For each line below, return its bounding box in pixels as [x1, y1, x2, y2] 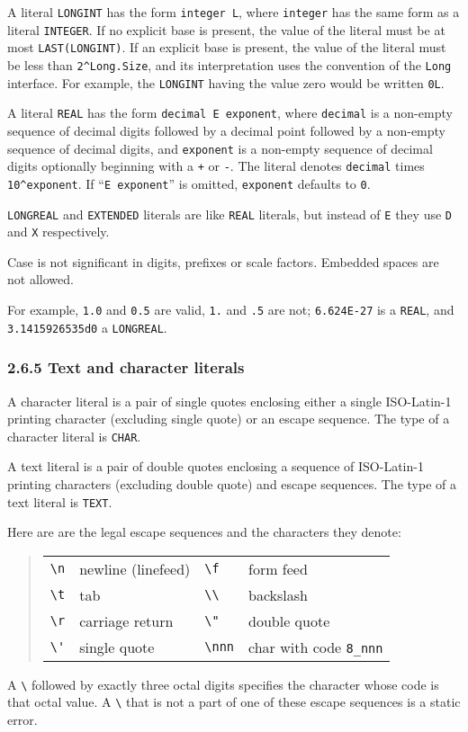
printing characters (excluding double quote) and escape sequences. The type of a [7, 474, 456, 493]
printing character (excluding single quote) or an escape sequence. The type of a [7, 409, 450, 428]
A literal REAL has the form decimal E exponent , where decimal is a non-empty [7, 103, 453, 122]
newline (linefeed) [79, 558, 191, 579]
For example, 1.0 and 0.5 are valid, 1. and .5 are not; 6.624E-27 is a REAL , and [7, 300, 454, 318]
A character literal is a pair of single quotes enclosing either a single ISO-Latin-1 [7, 391, 452, 410]
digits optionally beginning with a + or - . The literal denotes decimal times [7, 156, 425, 175]
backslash [248, 584, 308, 605]
